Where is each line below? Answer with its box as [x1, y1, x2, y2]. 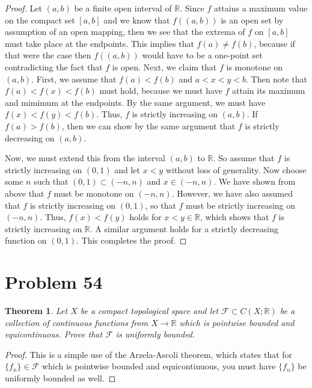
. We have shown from [213, 175, 296, 188]
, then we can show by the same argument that [61, 119, 236, 132]
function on [5, 234, 47, 247]
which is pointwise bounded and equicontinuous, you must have [41, 360, 276, 372]
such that [34, 175, 69, 188]
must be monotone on [54, 186, 134, 199]
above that [5, 186, 44, 199]
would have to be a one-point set [142, 49, 263, 61]
